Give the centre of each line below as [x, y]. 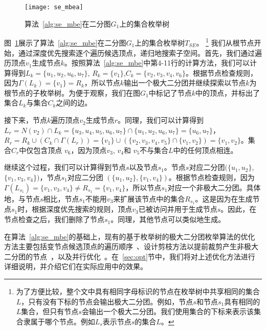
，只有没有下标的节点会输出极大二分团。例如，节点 [107, 301]
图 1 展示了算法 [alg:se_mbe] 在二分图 [65, 42]
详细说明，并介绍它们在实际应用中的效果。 [76, 266]
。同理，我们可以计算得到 [161, 120]
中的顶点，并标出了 [228, 92]
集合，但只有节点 [50, 311]
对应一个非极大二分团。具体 [214, 187]
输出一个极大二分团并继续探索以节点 [185, 83]
